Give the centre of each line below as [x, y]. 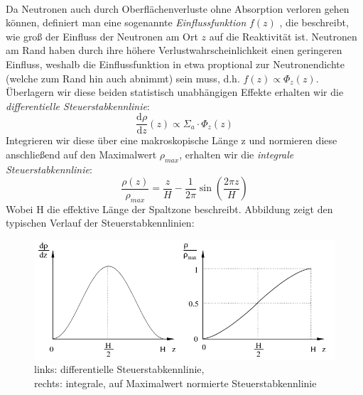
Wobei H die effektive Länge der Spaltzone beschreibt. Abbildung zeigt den [169, 209]
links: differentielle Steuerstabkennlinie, [119, 369]
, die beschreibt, [314, 22]
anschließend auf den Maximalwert [81, 154]
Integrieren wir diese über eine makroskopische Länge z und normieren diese [172, 140]
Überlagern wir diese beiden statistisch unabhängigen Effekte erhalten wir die [175, 92]
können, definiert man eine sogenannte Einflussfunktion [126, 22]
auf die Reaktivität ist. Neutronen [283, 36]
